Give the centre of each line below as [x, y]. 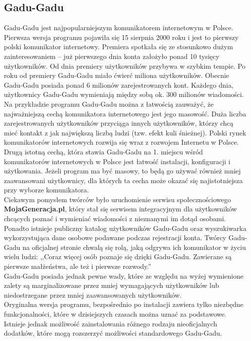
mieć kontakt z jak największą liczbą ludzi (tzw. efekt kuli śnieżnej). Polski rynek [125, 132]
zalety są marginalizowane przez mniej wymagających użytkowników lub [112, 285]
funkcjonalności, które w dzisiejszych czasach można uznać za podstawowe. [115, 314]
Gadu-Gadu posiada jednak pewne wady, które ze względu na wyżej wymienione [124, 275]
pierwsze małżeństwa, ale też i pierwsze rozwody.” [78, 266]
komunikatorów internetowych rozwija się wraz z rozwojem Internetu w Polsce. [121, 142]
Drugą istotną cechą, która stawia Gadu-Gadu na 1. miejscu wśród [104, 151]
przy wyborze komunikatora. [46, 190]
